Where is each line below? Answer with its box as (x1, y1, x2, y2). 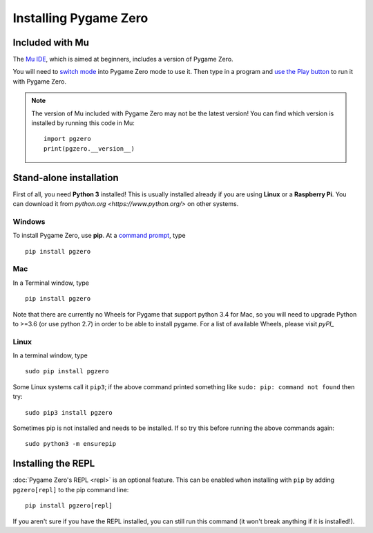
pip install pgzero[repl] (25, 502, 113, 509)
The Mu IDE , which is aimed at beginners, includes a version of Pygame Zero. (12, 55, 234, 64)
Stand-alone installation (12, 171, 119, 183)
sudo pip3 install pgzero (25, 409, 113, 416)
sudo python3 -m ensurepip (25, 440, 117, 448)
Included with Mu (12, 37, 90, 48)
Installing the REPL (12, 458, 95, 469)
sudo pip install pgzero (25, 367, 109, 375)
